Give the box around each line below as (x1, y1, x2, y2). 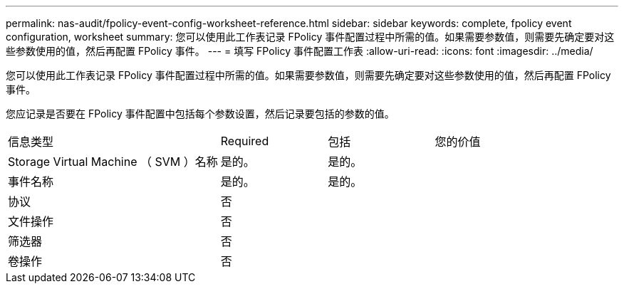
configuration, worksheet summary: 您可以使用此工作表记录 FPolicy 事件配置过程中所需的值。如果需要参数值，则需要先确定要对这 (6, 31, 615, 43)
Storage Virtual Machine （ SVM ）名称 (8, 154, 218, 169)
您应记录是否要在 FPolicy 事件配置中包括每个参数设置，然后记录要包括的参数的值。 (6, 107, 395, 120)
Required (220, 134, 269, 148)
